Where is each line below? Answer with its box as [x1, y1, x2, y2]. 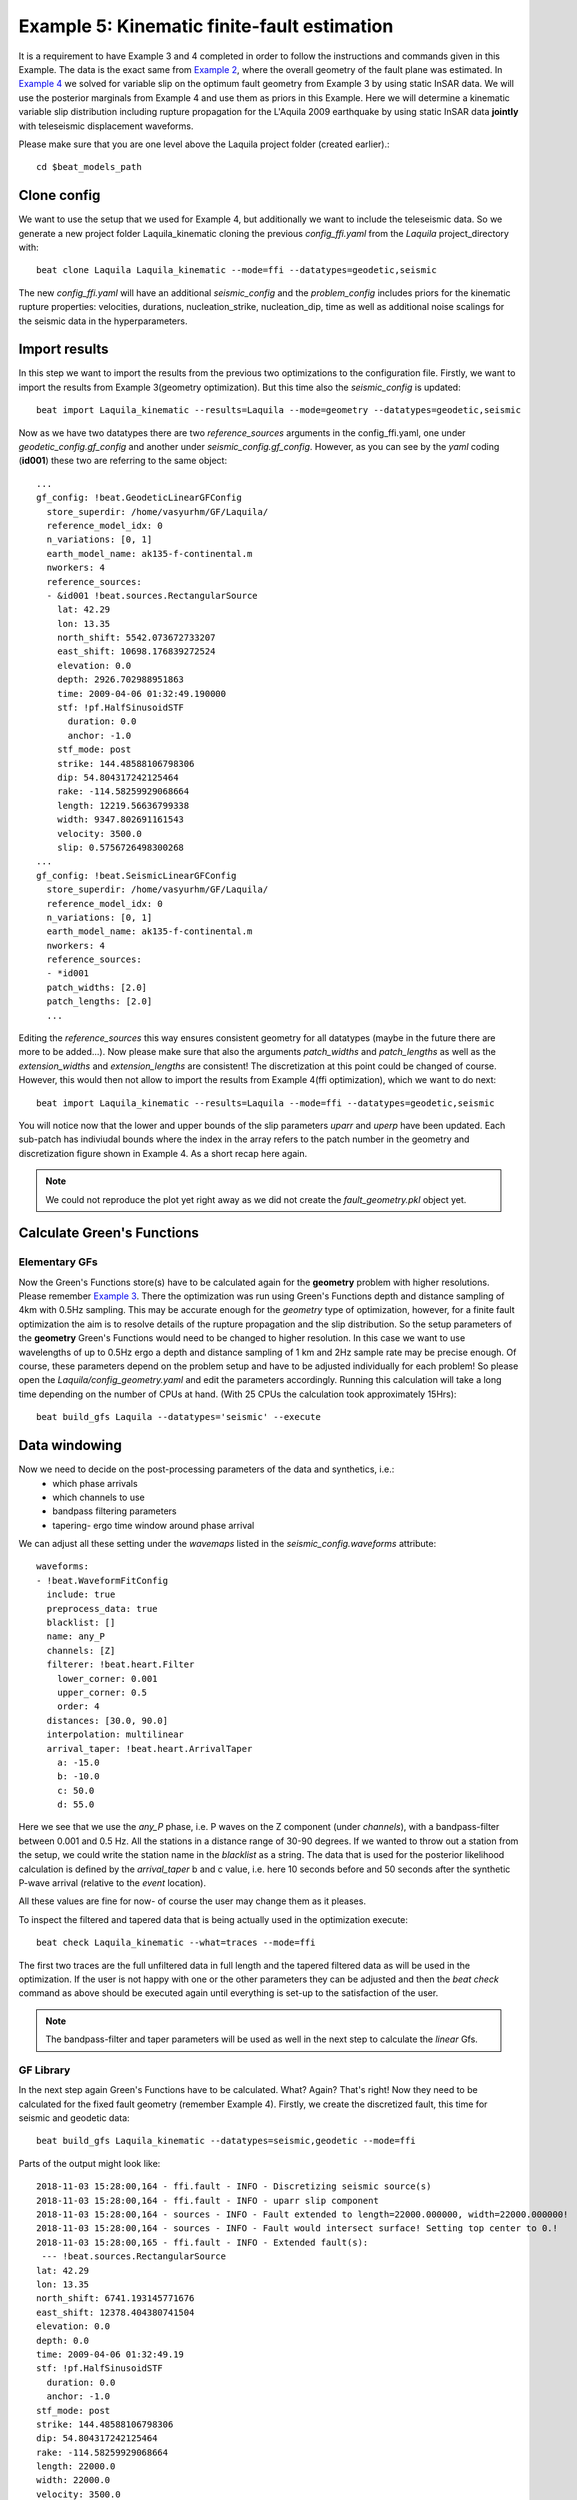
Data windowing [18, 1437, 122, 1454]
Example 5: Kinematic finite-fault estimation [18, 15, 394, 37]
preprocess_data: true [46, 1603, 158, 1614]
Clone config [18, 187, 101, 204]
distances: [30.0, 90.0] [46, 1715, 169, 1726]
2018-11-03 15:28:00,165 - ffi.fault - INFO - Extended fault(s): [36, 2236, 369, 2248]
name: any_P [46, 1631, 105, 1642]
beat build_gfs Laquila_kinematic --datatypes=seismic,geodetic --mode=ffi [36, 2135, 416, 2147]
